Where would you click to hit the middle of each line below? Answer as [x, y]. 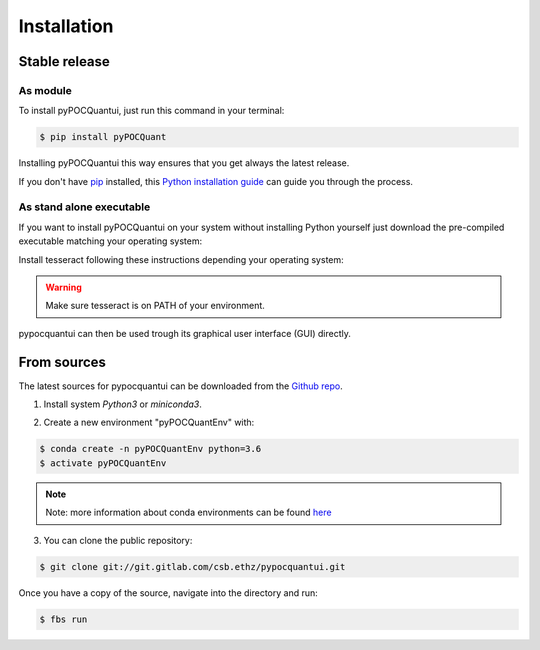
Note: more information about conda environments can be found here [188, 512]
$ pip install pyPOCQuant [103, 137]
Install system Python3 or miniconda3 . [122, 404]
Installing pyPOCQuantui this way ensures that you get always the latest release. [184, 163]
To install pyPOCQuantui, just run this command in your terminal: [151, 111]
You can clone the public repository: [118, 540]
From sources [62, 361]
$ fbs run [63, 619]
